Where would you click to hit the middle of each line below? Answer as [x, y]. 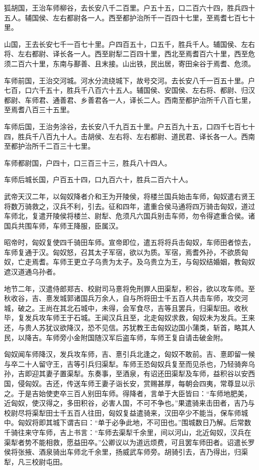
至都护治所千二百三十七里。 [49, 146]
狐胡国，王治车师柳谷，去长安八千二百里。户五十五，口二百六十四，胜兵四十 [129, 7]
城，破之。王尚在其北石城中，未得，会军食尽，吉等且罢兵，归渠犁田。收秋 [126, 308]
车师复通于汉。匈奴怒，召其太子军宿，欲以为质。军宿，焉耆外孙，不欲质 [123, 252]
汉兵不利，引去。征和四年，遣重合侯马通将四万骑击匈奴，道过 [154, 206]
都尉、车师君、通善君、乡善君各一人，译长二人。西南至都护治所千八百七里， [129, 100]
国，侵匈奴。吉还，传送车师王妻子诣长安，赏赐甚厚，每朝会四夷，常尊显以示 [129, 383]
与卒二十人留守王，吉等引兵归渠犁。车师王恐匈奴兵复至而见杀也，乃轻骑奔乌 [129, 363]
